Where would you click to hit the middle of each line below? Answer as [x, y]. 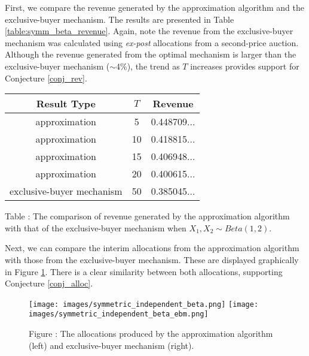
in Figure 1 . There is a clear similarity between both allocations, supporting [144, 271]
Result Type [66, 104]
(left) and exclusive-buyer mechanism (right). [111, 345]
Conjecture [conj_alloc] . [49, 283]
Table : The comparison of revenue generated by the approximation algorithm [147, 216]
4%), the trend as [148, 66]
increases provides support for [245, 66]
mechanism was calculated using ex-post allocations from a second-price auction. [152, 42]
